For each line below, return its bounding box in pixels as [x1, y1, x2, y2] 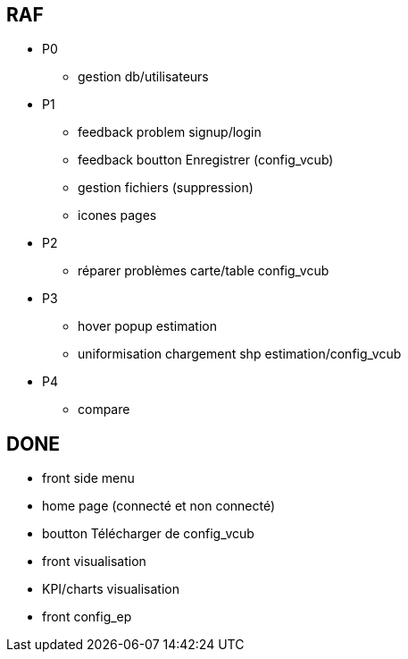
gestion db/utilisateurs [78, 69, 209, 85]
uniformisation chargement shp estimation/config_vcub [78, 346, 402, 362]
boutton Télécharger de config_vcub [42, 526, 254, 542]
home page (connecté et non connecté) [42, 498, 276, 514]
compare [78, 401, 130, 418]
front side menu [42, 470, 135, 486]
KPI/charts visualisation [42, 581, 180, 597]
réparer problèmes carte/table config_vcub [78, 263, 329, 279]
